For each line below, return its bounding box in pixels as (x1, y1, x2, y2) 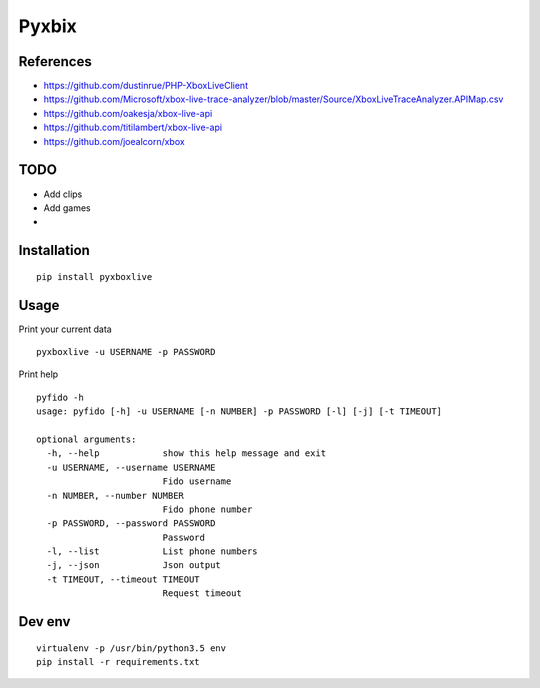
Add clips (43, 188, 83, 200)
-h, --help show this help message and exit (46, 448, 327, 459)
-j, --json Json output (46, 560, 222, 571)
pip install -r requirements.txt (36, 656, 200, 668)
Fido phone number (162, 503, 253, 515)
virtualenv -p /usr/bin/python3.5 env (36, 642, 227, 654)
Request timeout (162, 588, 242, 599)
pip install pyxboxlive (36, 271, 153, 282)
